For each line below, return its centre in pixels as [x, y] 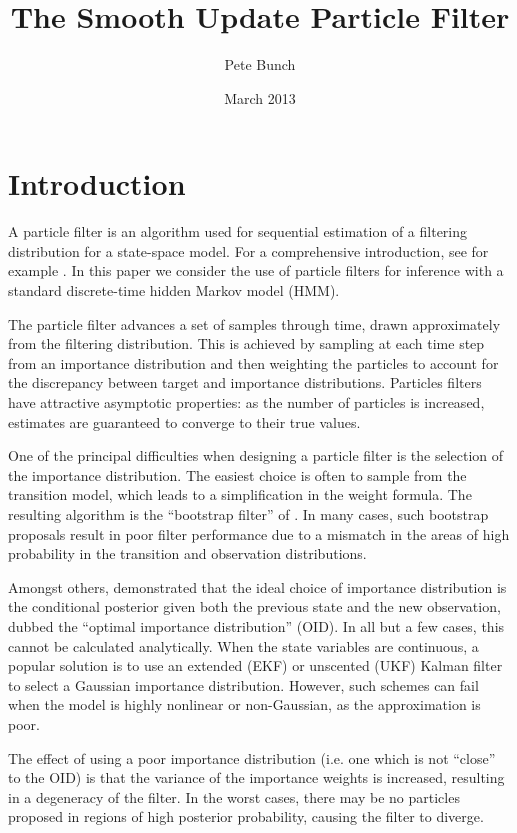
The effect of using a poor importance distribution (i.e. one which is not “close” [252, 757]
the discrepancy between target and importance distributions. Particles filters [245, 382]
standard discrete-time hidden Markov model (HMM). [174, 290]
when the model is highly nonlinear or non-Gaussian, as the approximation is [244, 704]
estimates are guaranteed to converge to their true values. [184, 421]
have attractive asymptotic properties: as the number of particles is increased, [246, 402]
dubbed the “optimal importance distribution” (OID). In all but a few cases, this [256, 625]
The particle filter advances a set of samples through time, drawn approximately [254, 323]
